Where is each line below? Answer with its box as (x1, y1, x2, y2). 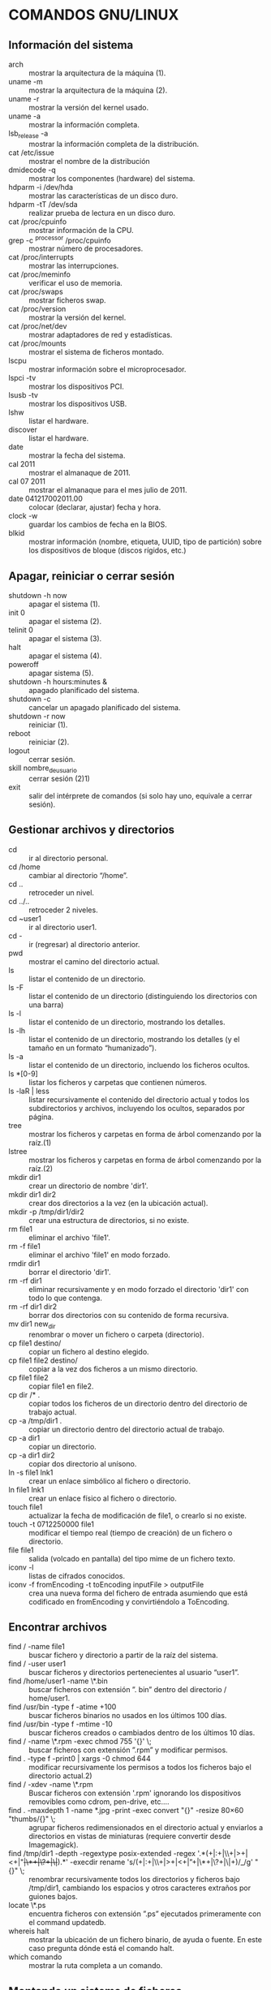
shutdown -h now (8, 591, 67, 601)
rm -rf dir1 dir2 (8, 1301, 58, 1312)
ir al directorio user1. (28, 922, 97, 932)
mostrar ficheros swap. (28, 295, 107, 305)
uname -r (8, 94, 40, 103)
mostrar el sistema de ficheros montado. (28, 347, 165, 357)
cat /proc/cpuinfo (8, 217, 67, 226)
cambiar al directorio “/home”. (28, 870, 128, 880)
